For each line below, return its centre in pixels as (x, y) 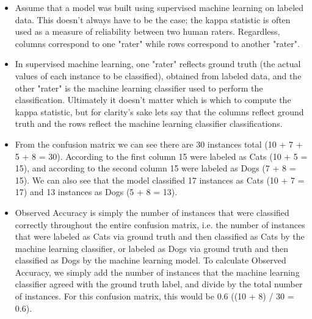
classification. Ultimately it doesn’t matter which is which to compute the (153, 100)
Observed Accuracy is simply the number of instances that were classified (152, 212)
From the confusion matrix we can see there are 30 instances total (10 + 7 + (159, 144)
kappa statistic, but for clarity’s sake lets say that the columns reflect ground (159, 111)
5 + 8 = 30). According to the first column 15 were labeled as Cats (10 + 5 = (161, 156)
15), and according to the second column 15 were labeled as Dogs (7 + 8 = (155, 168)
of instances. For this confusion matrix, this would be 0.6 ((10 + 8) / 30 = (154, 296)
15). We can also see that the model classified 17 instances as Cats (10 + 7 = (160, 180)
